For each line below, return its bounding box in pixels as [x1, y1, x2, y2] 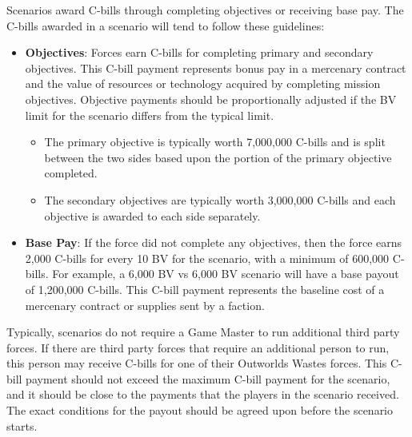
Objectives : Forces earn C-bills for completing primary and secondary [25, 44, 374, 61]
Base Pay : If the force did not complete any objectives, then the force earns [25, 234, 402, 251]
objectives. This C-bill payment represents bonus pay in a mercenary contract [25, 59, 406, 76]
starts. [6, 417, 38, 434]
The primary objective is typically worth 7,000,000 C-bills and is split [44, 133, 386, 150]
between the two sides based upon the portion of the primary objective [44, 149, 392, 165]
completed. [44, 165, 98, 181]
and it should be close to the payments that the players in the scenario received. [6, 386, 399, 403]
